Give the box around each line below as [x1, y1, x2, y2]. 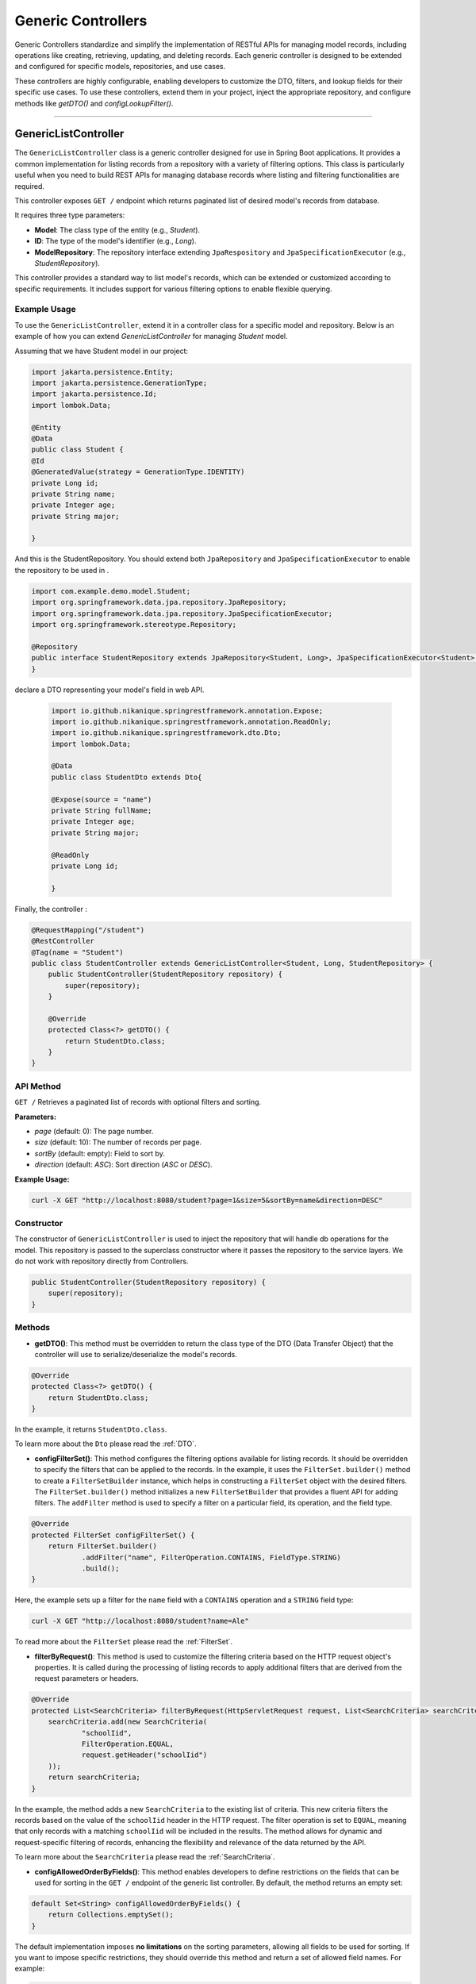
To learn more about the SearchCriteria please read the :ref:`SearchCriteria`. [14, 1852, 275, 1862]
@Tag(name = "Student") [31, 948, 125, 956]
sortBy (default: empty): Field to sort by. [34, 1148, 166, 1158]
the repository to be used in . [14, 565, 109, 575]
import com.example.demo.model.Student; [31, 586, 190, 595]
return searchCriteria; [48, 1773, 140, 1782]
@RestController [31, 936, 95, 946]
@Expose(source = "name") [51, 794, 152, 804]
